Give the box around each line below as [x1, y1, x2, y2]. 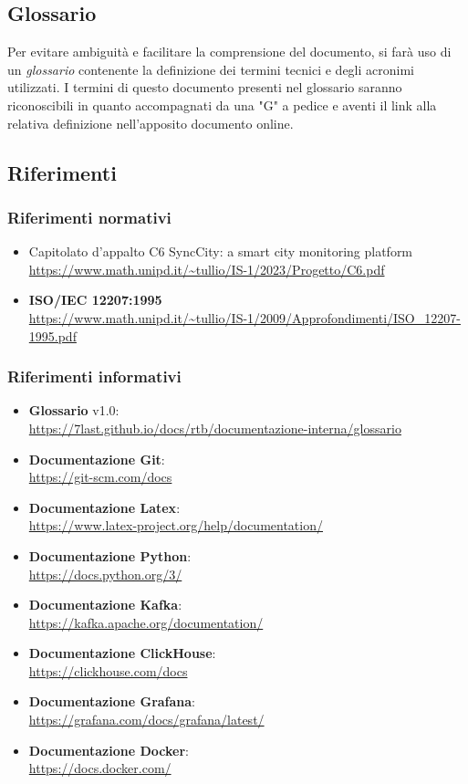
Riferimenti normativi [7, 205, 172, 228]
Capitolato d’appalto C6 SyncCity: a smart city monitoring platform [28, 242, 413, 261]
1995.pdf [28, 326, 77, 345]
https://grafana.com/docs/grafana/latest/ [28, 710, 265, 729]
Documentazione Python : [28, 546, 192, 565]
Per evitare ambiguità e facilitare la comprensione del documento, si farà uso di [7, 42, 452, 61]
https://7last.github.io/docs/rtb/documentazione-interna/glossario [28, 418, 401, 437]
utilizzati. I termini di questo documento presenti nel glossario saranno [7, 78, 402, 97]
